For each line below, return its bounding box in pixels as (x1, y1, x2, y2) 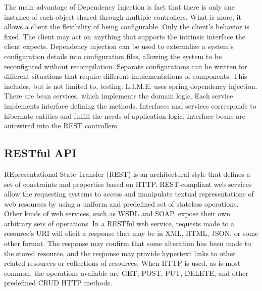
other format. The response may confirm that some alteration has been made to (4, 238, 251, 249)
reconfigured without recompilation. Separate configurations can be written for (4, 61, 247, 71)
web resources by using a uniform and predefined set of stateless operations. (4, 198, 239, 209)
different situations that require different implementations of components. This (4, 71, 247, 81)
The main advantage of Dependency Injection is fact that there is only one (4, 2, 235, 12)
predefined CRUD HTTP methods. (4, 277, 113, 288)
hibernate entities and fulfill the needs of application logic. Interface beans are (4, 110, 245, 121)
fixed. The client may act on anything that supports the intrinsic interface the (4, 31, 245, 41)
